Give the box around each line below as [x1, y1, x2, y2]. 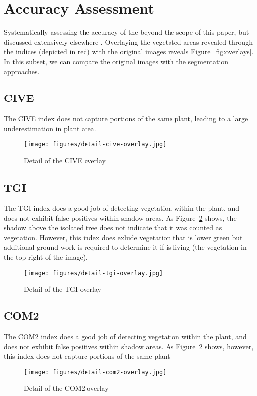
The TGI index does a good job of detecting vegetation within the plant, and [4, 202, 240, 213]
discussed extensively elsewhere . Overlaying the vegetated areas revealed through [4, 36, 253, 47]
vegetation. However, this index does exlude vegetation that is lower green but [4, 232, 243, 242]
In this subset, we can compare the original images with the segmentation [4, 56, 229, 66]
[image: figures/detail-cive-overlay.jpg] [24, 141, 167, 148]
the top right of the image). [4, 251, 88, 262]
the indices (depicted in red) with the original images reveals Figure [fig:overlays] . [4, 46, 254, 57]
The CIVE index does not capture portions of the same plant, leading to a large [4, 113, 248, 124]
